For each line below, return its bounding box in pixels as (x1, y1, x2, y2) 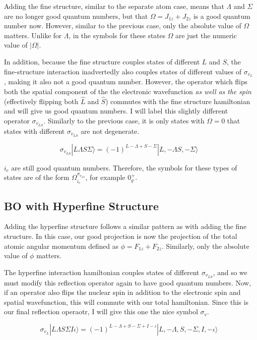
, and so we (213, 267, 248, 277)
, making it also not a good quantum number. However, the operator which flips (4, 76, 248, 87)
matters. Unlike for (4, 30, 62, 40)
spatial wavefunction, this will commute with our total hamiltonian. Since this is (4, 296, 249, 307)
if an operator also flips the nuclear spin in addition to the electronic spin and (4, 287, 241, 297)
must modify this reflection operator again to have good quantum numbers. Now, (4, 277, 251, 287)
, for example (85, 172, 126, 182)
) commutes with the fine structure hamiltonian (105, 96, 250, 106)
